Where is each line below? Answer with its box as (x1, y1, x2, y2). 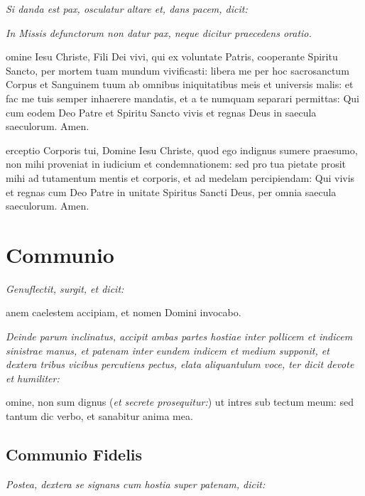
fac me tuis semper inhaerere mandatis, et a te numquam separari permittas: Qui (6, 90, 359, 105)
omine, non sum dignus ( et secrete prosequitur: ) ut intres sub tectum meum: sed (6, 394, 354, 409)
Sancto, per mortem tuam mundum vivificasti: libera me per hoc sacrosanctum (6, 63, 349, 77)
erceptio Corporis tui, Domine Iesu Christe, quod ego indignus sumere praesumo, (6, 142, 358, 157)
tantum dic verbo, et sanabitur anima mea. (6, 409, 193, 423)
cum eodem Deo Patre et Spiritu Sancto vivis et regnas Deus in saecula (6, 104, 317, 119)
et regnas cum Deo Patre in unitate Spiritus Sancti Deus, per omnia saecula (6, 184, 337, 199)
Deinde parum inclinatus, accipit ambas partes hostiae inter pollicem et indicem (6, 329, 353, 344)
